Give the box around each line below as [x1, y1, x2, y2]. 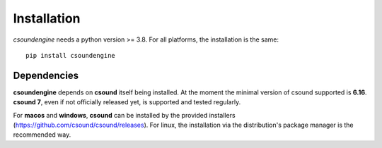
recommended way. [13, 130, 71, 139]
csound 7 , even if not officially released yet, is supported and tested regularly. [13, 98, 241, 106]
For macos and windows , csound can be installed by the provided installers [13, 111, 236, 119]
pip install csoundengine [25, 51, 116, 59]
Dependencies [13, 69, 79, 81]
